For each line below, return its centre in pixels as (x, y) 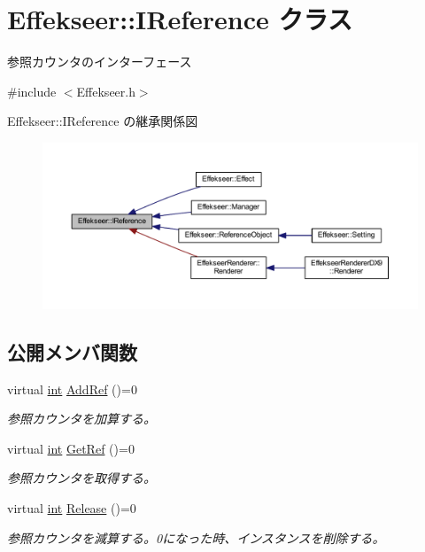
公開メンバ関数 (72, 351)
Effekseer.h (106, 91)
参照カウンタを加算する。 (81, 419)
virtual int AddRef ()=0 (72, 389)
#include (32, 91)
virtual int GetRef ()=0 (71, 448)
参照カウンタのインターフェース (100, 62)
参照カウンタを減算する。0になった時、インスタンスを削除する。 (196, 537)
